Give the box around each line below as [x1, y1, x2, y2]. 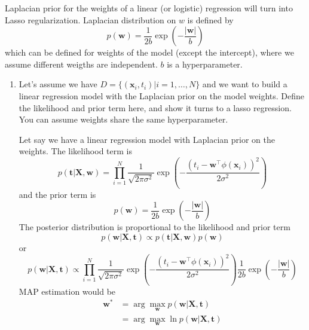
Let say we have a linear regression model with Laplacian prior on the [19, 133, 275, 145]
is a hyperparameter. [167, 57, 243, 70]
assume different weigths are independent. [5, 57, 158, 70]
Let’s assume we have [19, 78, 97, 90]
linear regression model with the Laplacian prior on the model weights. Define [19, 89, 304, 102]
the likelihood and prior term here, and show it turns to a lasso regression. [19, 101, 292, 114]
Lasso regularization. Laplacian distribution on [5, 13, 176, 26]
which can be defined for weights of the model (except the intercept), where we [5, 46, 294, 59]
